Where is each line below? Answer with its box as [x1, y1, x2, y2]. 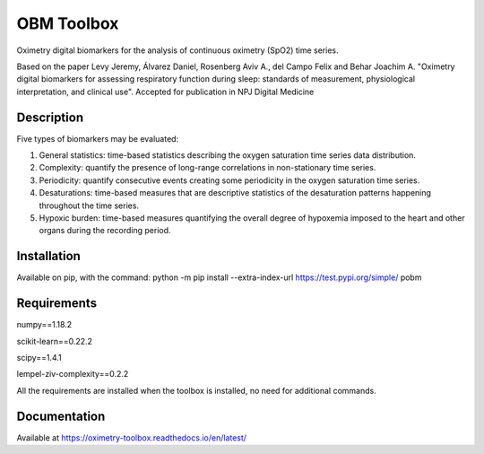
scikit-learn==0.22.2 [16, 336, 93, 346]
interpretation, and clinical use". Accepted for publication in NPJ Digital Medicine [16, 86, 315, 97]
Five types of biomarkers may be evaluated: [16, 133, 179, 144]
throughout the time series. [39, 200, 139, 211]
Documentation [16, 408, 106, 423]
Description [16, 109, 84, 125]
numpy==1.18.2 [16, 319, 73, 330]
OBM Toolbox [16, 13, 119, 33]
